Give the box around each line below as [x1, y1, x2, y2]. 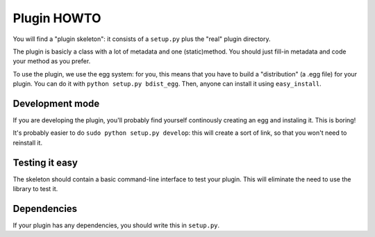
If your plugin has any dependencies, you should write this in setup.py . [12, 221, 220, 229]
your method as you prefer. [12, 57, 91, 65]
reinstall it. [12, 138, 43, 147]
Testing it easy [12, 156, 78, 168]
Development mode [12, 97, 100, 109]
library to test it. [12, 185, 58, 193]
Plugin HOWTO [12, 10, 101, 26]
